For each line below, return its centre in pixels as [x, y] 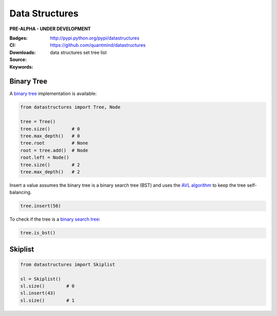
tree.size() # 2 [50, 165]
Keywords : [21, 67]
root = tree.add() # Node [54, 150]
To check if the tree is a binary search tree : [55, 219]
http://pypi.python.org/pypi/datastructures [95, 38]
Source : [18, 60]
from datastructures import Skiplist [68, 264]
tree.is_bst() [38, 233]
